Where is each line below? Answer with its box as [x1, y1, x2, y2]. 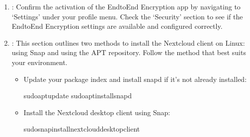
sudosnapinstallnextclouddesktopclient [23, 124, 140, 134]
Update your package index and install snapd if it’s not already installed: [23, 73, 247, 84]
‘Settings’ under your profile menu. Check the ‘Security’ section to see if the [11, 11, 243, 21]
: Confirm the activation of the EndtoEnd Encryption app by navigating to [11, 1, 241, 11]
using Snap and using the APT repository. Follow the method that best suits [11, 47, 246, 58]
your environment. [11, 57, 68, 67]
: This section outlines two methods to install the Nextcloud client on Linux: [11, 37, 245, 48]
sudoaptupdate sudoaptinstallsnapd [23, 90, 132, 101]
